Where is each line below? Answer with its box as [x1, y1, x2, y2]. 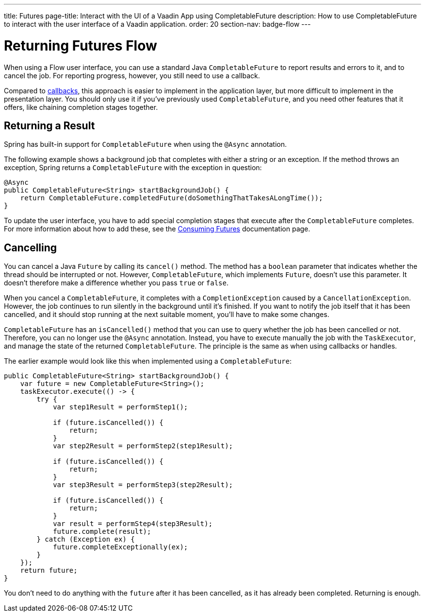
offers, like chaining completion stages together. [4, 103, 158, 111]
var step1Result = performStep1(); [53, 403, 188, 411]
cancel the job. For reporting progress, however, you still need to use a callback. [4, 71, 260, 80]
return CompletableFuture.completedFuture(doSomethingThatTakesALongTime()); [20, 194, 323, 202]
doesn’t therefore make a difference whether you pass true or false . [4, 279, 229, 287]
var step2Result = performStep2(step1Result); [53, 442, 233, 450]
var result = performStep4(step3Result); [53, 520, 212, 528]
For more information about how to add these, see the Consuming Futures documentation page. [4, 225, 311, 233]
